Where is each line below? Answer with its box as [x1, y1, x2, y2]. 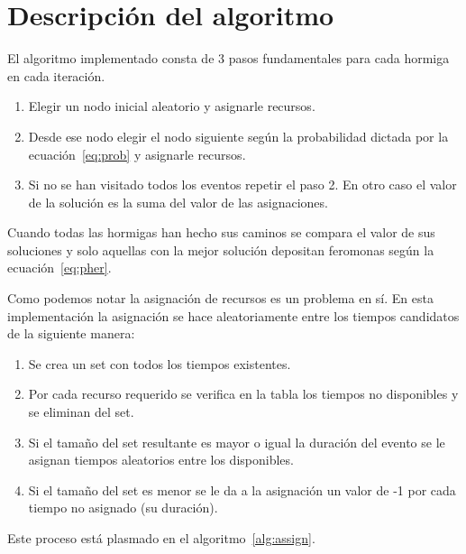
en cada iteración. [7, 66, 105, 85]
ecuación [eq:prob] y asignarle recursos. [28, 144, 246, 163]
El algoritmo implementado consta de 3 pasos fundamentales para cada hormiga [7, 49, 450, 68]
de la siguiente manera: [7, 324, 135, 343]
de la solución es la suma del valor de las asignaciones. [28, 192, 328, 211]
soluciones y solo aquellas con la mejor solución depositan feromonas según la [7, 240, 434, 259]
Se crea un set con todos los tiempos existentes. [28, 354, 291, 373]
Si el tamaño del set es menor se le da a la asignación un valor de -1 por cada [28, 480, 456, 499]
